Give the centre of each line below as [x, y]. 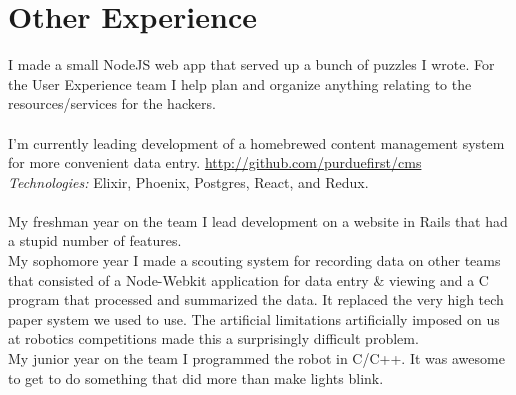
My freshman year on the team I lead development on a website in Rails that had [258, 220]
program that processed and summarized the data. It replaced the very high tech [256, 299]
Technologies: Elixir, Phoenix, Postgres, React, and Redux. [188, 181]
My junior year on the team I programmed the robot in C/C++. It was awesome [256, 358]
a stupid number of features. [95, 240]
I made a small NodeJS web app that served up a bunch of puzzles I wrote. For [251, 64]
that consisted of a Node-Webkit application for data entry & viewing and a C [248, 279]
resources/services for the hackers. [112, 103]
